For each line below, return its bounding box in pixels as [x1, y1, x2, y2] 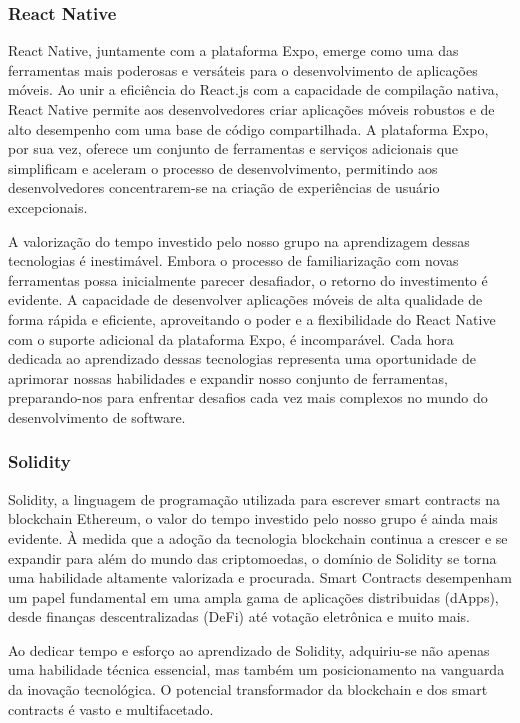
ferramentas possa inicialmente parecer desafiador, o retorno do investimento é [8, 269, 488, 290]
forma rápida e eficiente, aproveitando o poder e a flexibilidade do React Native [8, 308, 496, 329]
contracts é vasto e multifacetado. [8, 698, 214, 719]
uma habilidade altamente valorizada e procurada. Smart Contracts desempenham [8, 567, 512, 588]
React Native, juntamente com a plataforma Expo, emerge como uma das [8, 40, 459, 61]
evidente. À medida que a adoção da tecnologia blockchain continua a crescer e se [8, 527, 508, 548]
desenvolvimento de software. [8, 406, 186, 427]
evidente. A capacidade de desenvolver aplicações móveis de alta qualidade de [8, 289, 483, 310]
